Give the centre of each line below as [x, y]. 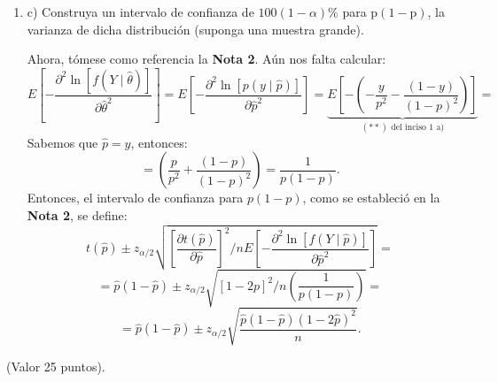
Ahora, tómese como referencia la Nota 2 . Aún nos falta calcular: [206, 59]
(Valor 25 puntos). [56, 366]
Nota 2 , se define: [77, 214]
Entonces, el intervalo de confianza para [135, 198]
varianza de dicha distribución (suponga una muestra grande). [195, 29]
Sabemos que [62, 142]
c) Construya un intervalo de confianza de [140, 11]
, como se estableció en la [371, 198]
